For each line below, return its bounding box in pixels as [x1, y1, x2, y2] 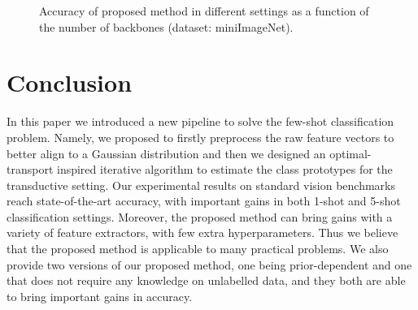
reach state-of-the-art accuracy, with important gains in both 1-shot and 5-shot [7, 192, 401, 209]
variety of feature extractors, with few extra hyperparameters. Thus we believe [7, 224, 398, 241]
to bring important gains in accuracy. [7, 287, 193, 304]
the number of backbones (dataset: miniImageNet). [39, 18, 294, 35]
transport [7, 161, 54, 178]
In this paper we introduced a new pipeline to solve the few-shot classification [7, 113, 394, 130]
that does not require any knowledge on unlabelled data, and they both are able [7, 272, 406, 289]
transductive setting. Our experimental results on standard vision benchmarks [7, 176, 395, 193]
